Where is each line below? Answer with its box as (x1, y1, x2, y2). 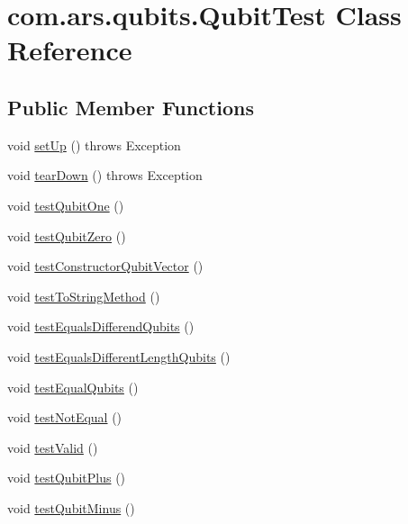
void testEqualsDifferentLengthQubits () (7, 347, 231, 366)
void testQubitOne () (7, 195, 124, 214)
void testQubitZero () (7, 226, 126, 245)
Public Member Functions (7, 93, 254, 121)
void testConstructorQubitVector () (7, 257, 204, 276)
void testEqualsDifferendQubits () (7, 317, 195, 336)
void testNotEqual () (7, 408, 122, 427)
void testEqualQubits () (7, 377, 139, 396)
